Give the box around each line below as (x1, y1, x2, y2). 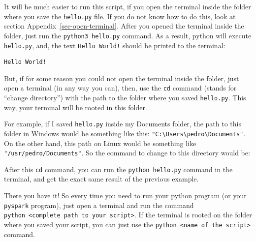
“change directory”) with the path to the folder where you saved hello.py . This (4, 92, 246, 102)
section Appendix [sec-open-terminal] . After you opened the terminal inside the (4, 21, 244, 31)
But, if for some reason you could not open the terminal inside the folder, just (4, 73, 239, 83)
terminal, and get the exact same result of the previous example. (4, 174, 199, 184)
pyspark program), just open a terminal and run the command (4, 200, 194, 210)
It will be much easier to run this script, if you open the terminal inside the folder (4, 1, 251, 11)
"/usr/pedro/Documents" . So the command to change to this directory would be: (4, 148, 250, 158)
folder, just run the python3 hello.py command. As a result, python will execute (4, 30, 252, 40)
